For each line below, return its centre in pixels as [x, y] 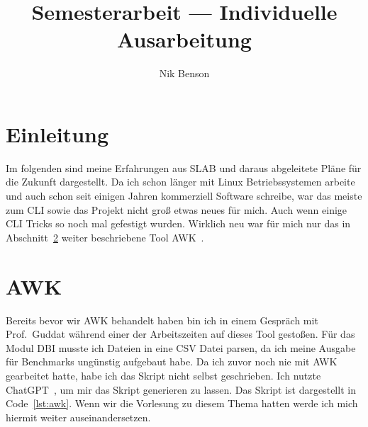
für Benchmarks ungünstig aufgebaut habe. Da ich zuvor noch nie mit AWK [172, 361]
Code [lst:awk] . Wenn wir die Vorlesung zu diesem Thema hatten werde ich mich [182, 403]
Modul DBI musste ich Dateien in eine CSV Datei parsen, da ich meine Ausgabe [181, 347]
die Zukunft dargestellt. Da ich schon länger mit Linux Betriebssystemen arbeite [180, 182]
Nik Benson [184, 73]
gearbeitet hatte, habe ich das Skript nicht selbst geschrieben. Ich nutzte [163, 375]
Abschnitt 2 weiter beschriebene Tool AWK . [105, 237]
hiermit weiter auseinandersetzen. [78, 417]
